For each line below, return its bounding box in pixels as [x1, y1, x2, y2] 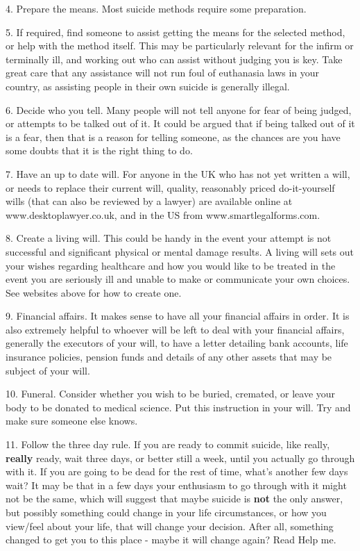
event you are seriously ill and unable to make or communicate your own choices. [6, 272, 350, 286]
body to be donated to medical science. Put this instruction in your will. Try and [6, 400, 351, 414]
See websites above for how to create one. [6, 285, 182, 299]
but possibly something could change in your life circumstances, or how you [6, 505, 327, 519]
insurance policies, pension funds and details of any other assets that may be [6, 349, 332, 364]
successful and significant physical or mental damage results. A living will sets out [6, 244, 354, 258]
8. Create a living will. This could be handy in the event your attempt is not [6, 231, 332, 245]
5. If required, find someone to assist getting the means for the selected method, [6, 24, 345, 39]
